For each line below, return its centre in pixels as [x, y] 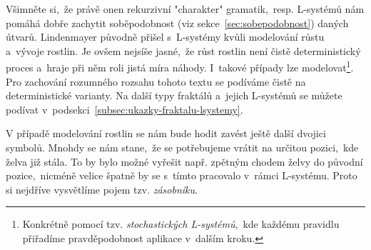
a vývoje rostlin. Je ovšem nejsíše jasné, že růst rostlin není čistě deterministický [183, 50]
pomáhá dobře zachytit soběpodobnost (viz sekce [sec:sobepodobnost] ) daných [177, 22]
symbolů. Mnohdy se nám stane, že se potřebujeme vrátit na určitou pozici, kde [182, 147]
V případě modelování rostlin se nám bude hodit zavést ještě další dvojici [166, 133]
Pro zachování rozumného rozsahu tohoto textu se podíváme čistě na [156, 81]
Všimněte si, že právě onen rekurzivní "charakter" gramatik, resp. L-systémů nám [185, 9]
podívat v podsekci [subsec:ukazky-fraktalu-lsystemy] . [124, 109]
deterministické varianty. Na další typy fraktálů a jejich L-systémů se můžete [174, 95]
